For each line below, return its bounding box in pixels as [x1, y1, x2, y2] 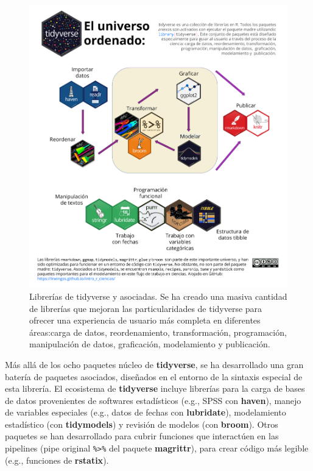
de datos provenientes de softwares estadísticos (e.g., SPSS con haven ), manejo [5, 394, 301, 406]
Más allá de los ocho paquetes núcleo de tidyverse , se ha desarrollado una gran [5, 358, 304, 370]
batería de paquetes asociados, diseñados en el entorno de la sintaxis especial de [5, 370, 303, 383]
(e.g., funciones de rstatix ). [5, 453, 109, 466]
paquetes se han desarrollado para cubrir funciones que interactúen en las [5, 430, 279, 442]
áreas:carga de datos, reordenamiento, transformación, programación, [29, 325, 287, 338]
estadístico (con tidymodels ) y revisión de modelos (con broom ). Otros [5, 417, 278, 430]
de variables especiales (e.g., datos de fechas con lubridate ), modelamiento [5, 406, 286, 419]
